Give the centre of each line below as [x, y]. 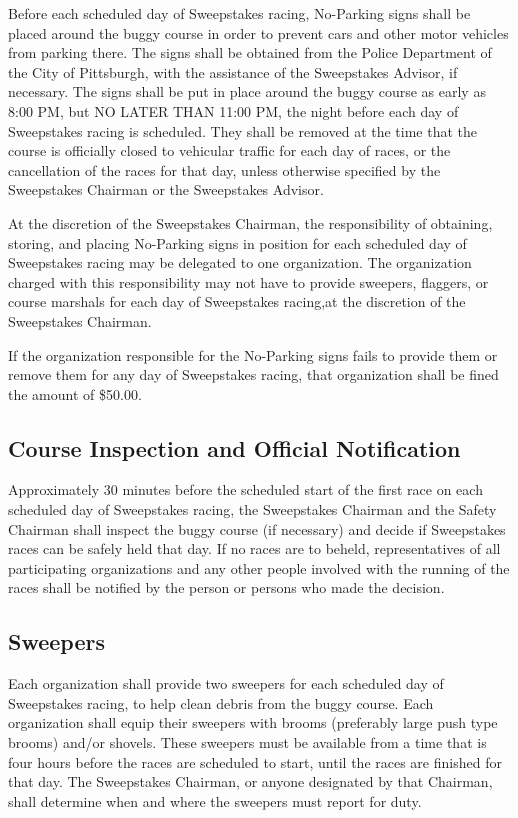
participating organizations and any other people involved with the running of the [259, 567]
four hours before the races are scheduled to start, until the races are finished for [255, 761]
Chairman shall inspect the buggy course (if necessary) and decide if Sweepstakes [257, 528]
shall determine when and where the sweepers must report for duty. [215, 800]
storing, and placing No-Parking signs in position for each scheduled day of [237, 242]
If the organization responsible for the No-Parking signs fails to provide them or [253, 354]
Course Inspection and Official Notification [234, 447]
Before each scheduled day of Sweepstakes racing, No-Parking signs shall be [239, 13]
